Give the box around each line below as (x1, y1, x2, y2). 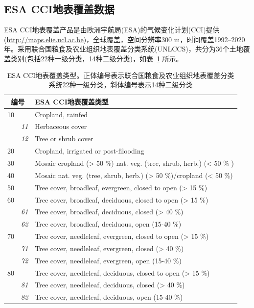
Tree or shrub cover (35, 133, 93, 144)
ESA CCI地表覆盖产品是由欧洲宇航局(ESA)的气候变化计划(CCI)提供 (4, 25, 220, 35)
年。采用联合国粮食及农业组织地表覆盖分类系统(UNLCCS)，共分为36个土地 (4, 44, 243, 54)
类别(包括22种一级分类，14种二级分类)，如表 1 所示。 (10, 53, 183, 63)
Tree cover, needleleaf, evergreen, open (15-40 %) (35, 255, 182, 265)
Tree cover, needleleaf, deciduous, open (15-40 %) (35, 292, 183, 302)
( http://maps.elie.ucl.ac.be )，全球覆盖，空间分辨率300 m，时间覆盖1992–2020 (4, 34, 245, 44)
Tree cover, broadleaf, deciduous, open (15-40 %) (35, 219, 182, 229)
